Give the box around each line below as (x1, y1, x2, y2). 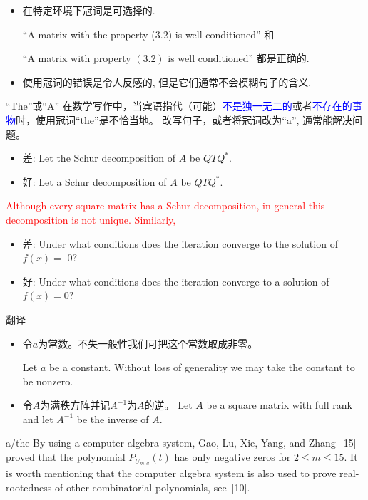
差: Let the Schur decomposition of (22, 150, 175, 165)
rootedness (6, 479, 52, 494)
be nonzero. (22, 373, 73, 388)
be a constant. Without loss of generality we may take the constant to (48, 360, 355, 375)
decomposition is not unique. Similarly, (6, 212, 176, 226)
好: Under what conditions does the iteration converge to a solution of (22, 274, 329, 288)
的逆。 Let (144, 397, 193, 412)
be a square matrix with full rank (206, 397, 352, 412)
